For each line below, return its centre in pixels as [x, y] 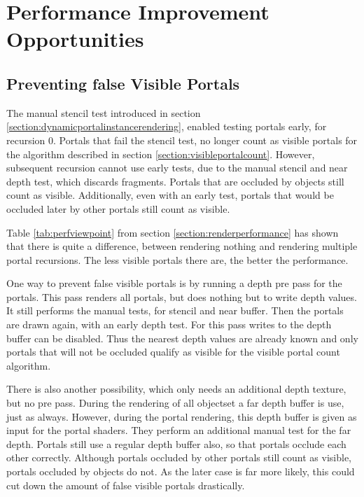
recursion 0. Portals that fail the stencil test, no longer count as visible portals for [182, 140]
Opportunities [75, 39]
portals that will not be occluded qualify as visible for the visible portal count [173, 352]
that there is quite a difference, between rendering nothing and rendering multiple [182, 246]
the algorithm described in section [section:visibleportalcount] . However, [161, 154]
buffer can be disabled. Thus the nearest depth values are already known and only [182, 338]
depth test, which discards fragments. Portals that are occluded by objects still [175, 181]
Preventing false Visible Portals [123, 83]
